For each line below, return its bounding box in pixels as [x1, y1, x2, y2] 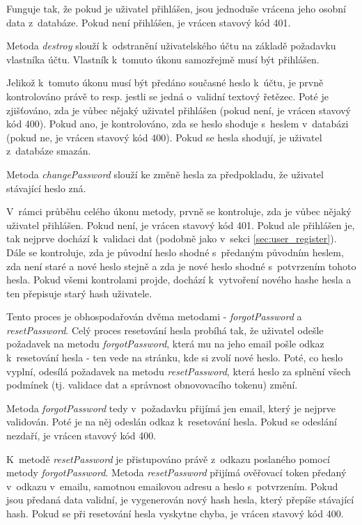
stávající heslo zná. [6, 180, 86, 195]
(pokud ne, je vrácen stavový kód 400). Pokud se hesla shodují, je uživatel [6, 130, 322, 144]
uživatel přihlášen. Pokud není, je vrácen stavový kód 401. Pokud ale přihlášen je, [6, 217, 355, 232]
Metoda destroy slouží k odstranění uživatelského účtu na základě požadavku [6, 38, 336, 53]
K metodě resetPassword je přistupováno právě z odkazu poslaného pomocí [6, 451, 330, 466]
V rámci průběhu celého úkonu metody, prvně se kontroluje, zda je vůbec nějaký [6, 204, 352, 219]
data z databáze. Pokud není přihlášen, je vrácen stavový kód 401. [6, 15, 291, 29]
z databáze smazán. [6, 143, 91, 158]
